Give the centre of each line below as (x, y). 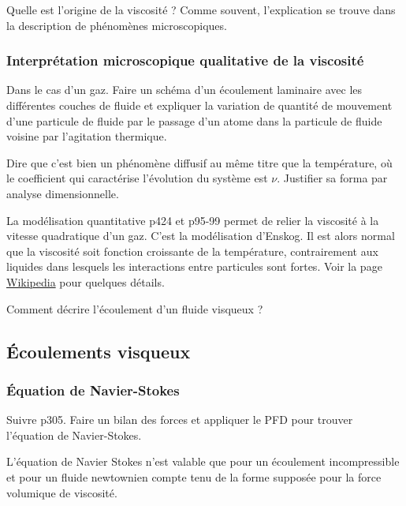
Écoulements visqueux (99, 351)
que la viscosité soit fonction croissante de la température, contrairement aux (192, 251)
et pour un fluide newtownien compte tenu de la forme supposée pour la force (194, 476)
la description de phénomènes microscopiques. (117, 25)
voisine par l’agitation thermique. (87, 136)
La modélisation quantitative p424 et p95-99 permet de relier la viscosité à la (193, 220)
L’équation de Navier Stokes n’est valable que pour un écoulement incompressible (203, 461)
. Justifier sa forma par (332, 178)
